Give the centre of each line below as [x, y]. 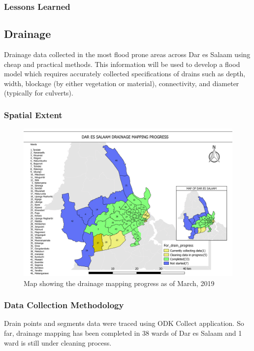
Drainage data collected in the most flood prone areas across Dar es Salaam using [127, 54]
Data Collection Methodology [64, 305]
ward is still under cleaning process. [58, 342]
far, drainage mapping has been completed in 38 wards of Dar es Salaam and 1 [123, 333]
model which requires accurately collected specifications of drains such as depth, [125, 74]
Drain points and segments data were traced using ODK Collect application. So [124, 323]
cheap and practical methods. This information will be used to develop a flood [122, 64]
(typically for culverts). [39, 93]
